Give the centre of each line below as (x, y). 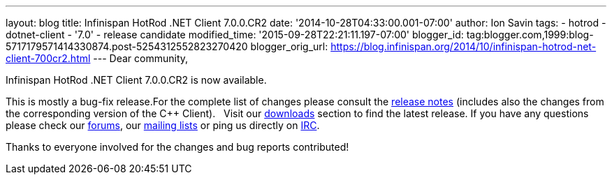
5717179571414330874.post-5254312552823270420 (127, 46)
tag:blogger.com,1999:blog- (530, 35)
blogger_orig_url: (289, 46)
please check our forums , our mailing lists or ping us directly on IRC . (163, 125)
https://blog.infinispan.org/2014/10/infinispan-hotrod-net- (464, 46)
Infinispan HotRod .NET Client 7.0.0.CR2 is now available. (136, 80)
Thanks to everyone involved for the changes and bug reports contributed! (177, 147)
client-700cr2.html (48, 58)
